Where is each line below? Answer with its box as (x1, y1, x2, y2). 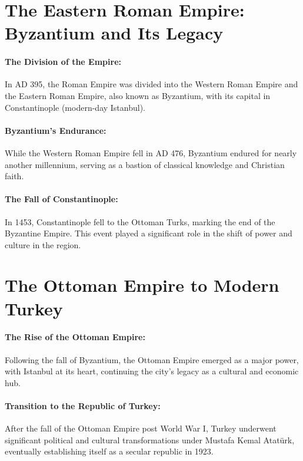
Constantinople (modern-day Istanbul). (5, 101, 146, 113)
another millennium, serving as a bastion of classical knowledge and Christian (5, 158, 285, 170)
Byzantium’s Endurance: (5, 124, 106, 136)
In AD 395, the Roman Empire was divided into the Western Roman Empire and (5, 78, 298, 90)
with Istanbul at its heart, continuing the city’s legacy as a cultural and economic (5, 365, 299, 377)
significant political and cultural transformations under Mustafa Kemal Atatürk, (5, 433, 295, 446)
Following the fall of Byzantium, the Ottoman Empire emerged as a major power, (5, 353, 299, 365)
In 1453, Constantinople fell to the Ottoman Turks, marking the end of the (5, 215, 275, 228)
